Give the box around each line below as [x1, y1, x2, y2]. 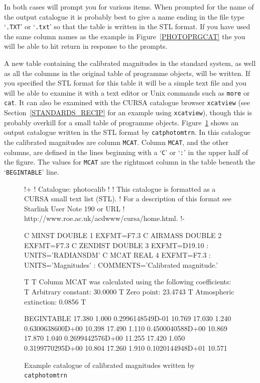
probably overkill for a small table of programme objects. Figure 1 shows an [4, 117, 239, 127]
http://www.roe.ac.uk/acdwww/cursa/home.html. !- [24, 213, 185, 223]
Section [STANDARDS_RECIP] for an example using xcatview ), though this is [4, 107, 252, 118]
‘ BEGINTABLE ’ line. [4, 167, 59, 177]
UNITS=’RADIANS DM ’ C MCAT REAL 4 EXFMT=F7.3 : [24, 250, 211, 260]
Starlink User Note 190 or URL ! [24, 203, 125, 213]
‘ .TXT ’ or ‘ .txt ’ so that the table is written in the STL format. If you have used [4, 21, 250, 32]
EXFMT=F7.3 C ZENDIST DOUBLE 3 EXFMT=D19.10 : [24, 240, 209, 250]
